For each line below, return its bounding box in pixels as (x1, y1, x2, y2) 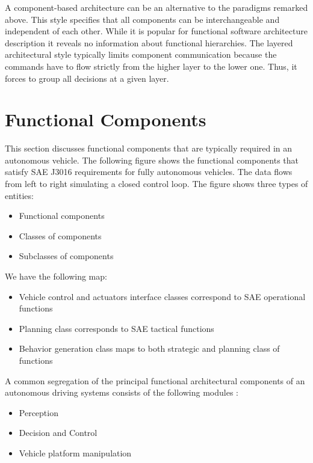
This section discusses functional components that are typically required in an (5, 142, 293, 155)
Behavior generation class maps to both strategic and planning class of (19, 342, 280, 355)
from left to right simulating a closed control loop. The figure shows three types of (5, 177, 308, 190)
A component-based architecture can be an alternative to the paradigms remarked (5, 1, 308, 13)
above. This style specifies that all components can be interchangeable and (5, 13, 280, 25)
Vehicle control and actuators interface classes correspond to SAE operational (19, 290, 306, 302)
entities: (5, 189, 34, 201)
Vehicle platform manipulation (19, 446, 132, 459)
